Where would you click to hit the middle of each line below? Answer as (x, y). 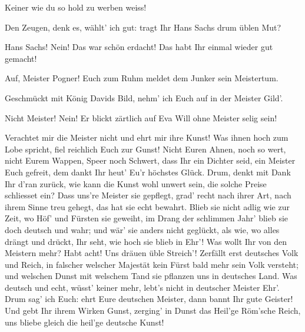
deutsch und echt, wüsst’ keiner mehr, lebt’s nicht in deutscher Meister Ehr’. (142, 287)
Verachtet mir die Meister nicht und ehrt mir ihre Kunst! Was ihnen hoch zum (147, 137)
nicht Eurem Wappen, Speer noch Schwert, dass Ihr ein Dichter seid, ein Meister (150, 160)
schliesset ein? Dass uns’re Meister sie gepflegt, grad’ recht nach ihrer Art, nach (148, 195)
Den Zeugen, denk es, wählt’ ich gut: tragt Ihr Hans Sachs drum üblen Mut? (143, 27)
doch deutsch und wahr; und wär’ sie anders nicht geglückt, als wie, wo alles (142, 229)
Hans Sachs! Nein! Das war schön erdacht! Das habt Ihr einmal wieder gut (139, 47)
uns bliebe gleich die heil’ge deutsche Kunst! (84, 322)
